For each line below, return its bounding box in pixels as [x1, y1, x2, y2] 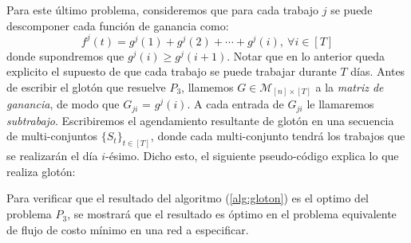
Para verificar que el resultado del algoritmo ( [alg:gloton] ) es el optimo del [6, 190, 370, 206]
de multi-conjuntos [6, 127, 98, 144]
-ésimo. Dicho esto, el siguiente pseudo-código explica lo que [105, 147, 399, 164]
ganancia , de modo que [6, 96, 120, 112]
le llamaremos [306, 96, 374, 112]
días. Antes [350, 63, 405, 80]
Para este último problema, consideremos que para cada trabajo [6, 2, 319, 18]
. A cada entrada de [187, 96, 284, 112]
